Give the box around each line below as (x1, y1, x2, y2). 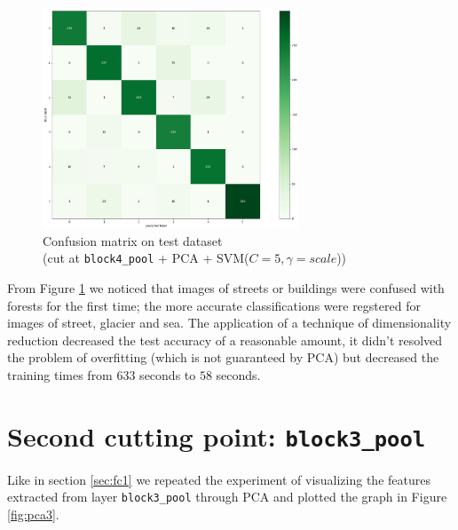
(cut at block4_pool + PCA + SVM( (43, 249, 249, 267)
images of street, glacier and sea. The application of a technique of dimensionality (7, 313, 452, 332)
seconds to (139, 366, 196, 384)
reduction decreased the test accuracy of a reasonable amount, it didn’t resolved (7, 330, 443, 349)
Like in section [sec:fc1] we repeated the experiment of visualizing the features (7, 470, 430, 488)
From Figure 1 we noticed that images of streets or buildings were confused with (7, 279, 445, 297)
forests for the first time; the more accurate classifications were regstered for (7, 296, 421, 314)
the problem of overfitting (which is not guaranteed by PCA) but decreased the (7, 348, 439, 367)
